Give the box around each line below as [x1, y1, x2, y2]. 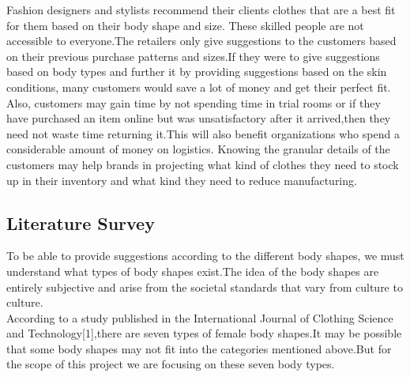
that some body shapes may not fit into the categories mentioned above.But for [6, 340, 392, 356]
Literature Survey [6, 210, 155, 235]
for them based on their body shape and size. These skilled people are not [6, 17, 364, 33]
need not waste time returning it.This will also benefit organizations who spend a [6, 125, 400, 141]
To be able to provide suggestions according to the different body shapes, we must [6, 247, 404, 264]
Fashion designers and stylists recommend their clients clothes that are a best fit [6, 2, 396, 17]
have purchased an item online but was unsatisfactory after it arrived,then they [6, 110, 391, 126]
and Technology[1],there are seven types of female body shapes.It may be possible [6, 325, 402, 341]
